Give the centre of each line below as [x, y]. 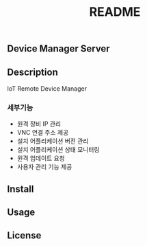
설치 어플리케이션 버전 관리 [53, 141]
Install [21, 189]
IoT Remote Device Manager [47, 89]
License [24, 235]
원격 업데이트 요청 [41, 158]
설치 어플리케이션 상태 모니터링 [58, 150]
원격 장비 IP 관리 [39, 124]
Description [32, 72]
